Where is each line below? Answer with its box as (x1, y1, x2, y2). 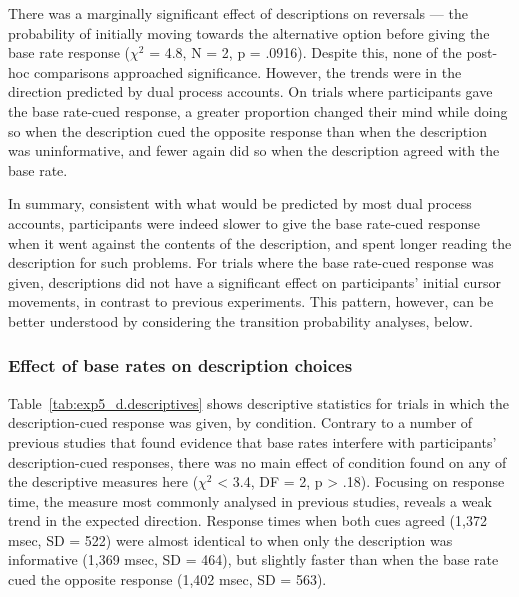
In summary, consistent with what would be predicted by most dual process (8, 193, 472, 214)
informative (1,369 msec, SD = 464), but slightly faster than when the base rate (8, 549, 499, 570)
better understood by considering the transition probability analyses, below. (8, 310, 473, 331)
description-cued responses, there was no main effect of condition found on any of (8, 451, 507, 472)
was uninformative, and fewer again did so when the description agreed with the (8, 140, 500, 161)
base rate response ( (8, 42, 131, 63)
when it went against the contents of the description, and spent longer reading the (8, 232, 512, 253)
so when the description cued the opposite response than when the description (8, 120, 487, 141)
